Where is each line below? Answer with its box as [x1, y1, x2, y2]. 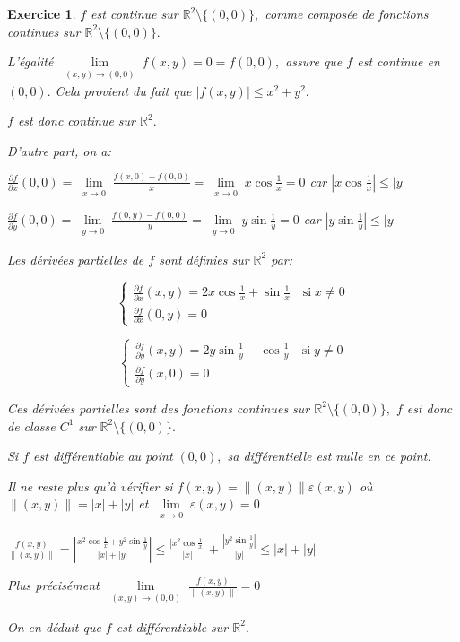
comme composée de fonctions [265, 4, 429, 22]
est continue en [357, 52, 440, 71]
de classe [7, 416, 56, 435]
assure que [285, 52, 343, 71]
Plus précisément [7, 576, 100, 594]
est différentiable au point [33, 447, 173, 465]
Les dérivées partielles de [7, 249, 144, 268]
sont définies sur [159, 249, 249, 268]
